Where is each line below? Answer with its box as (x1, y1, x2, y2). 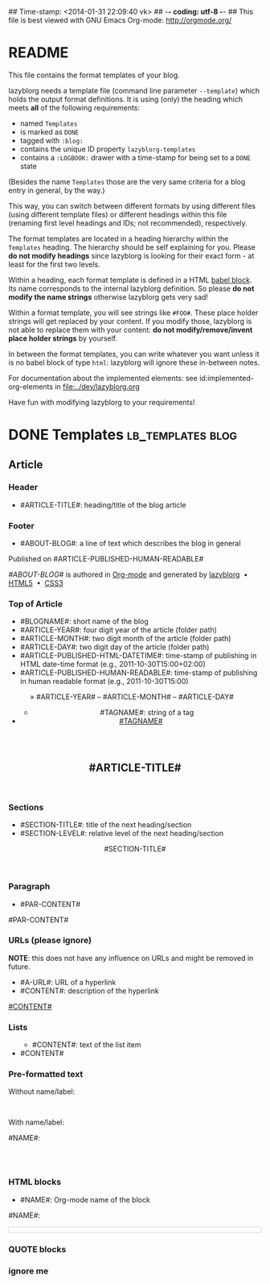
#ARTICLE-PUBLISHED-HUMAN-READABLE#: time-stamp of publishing (19, 668, 258, 677)
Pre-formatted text (8, 1069, 84, 1080)
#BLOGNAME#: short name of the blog (19, 616, 149, 627)
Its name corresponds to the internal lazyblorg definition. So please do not (8, 284, 255, 293)
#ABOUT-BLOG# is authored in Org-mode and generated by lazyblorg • (8, 570, 248, 579)
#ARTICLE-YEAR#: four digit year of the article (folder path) (19, 625, 217, 635)
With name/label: (8, 1117, 64, 1127)
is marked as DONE (19, 126, 79, 136)
